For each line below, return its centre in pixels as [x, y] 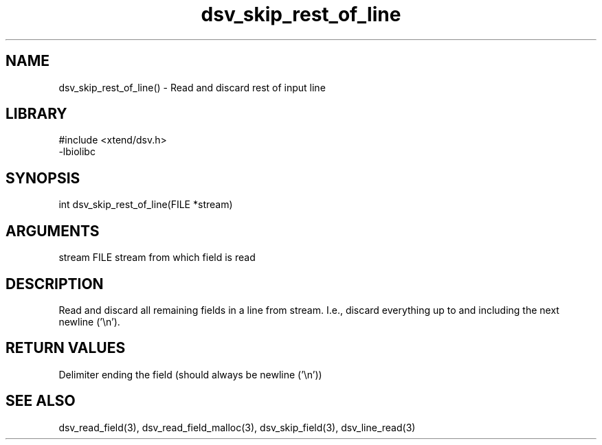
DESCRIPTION [55, 284]
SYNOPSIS [43, 178]
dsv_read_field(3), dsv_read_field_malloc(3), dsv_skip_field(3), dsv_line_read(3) [237, 427]
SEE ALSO [41, 401]
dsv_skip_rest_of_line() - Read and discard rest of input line [192, 87]
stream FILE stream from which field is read [157, 258]
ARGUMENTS [53, 231]
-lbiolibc [77, 152]
